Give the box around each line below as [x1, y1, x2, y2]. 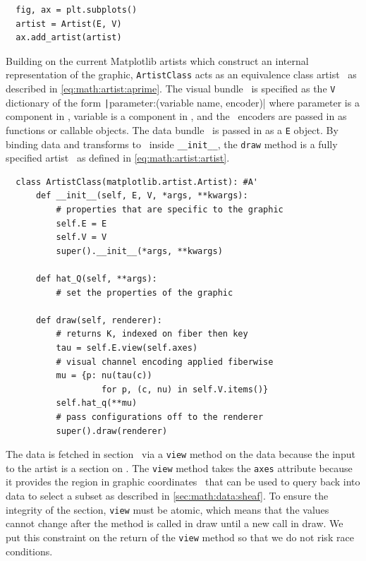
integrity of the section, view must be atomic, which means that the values [6, 502, 329, 517]
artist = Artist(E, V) [16, 18, 122, 29]
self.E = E [56, 218, 107, 229]
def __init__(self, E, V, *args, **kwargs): [35, 191, 248, 201]
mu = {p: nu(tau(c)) [56, 370, 152, 381]
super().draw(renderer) [56, 426, 168, 436]
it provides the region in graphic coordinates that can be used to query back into [6, 474, 360, 489]
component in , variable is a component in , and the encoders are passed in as [6, 109, 347, 123]
